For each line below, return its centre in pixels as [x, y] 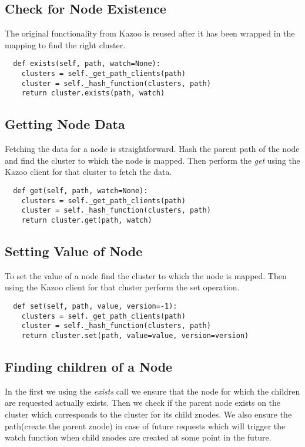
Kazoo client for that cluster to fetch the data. [88, 172]
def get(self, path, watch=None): [81, 191]
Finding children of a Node [89, 367]
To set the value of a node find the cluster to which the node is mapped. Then [146, 275]
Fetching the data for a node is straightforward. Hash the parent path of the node [152, 149]
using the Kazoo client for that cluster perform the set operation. [122, 287]
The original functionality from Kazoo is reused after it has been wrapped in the [150, 33]
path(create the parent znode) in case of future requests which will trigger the [145, 426]
